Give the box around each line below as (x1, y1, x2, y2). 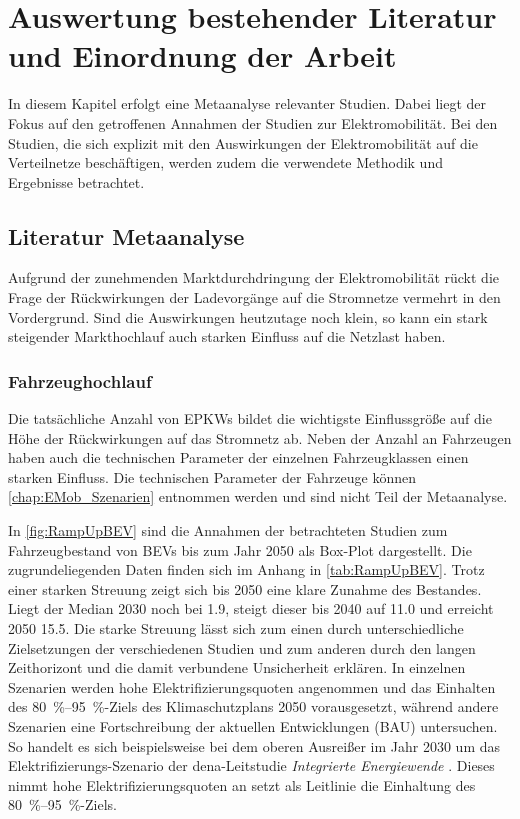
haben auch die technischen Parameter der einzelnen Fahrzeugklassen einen (8, 447, 469, 468)
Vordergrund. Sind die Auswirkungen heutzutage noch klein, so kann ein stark (8, 306, 488, 327)
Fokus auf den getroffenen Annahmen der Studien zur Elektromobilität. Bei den (8, 112, 498, 133)
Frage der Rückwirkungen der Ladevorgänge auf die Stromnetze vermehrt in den (8, 287, 501, 308)
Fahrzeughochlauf (8, 368, 152, 393)
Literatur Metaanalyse (8, 220, 245, 251)
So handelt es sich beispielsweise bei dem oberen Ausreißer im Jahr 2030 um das (8, 735, 500, 756)
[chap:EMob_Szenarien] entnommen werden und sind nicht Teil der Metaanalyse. (8, 486, 508, 507)
